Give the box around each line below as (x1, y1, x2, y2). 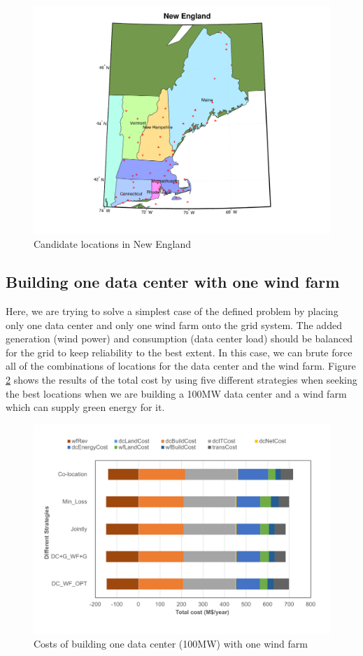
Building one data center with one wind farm (6, 271, 340, 293)
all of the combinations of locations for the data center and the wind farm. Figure (6, 358, 356, 373)
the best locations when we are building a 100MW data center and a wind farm (6, 386, 347, 400)
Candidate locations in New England (34, 237, 192, 251)
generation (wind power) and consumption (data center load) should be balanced (6, 331, 353, 346)
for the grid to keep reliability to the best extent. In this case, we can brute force (6, 344, 353, 359)
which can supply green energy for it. (6, 400, 165, 414)
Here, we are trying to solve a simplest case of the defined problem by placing (6, 304, 339, 319)
